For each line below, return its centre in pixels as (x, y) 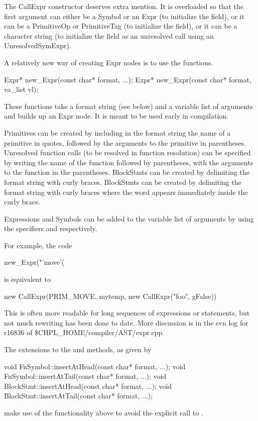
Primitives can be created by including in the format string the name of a (117, 132)
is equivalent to (28, 279)
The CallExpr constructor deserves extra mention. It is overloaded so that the (124, 6)
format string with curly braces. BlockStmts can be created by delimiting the (123, 182)
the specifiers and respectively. (51, 228)
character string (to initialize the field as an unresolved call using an (109, 35)
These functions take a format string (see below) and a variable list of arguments (128, 106)
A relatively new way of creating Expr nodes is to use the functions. (109, 62)
